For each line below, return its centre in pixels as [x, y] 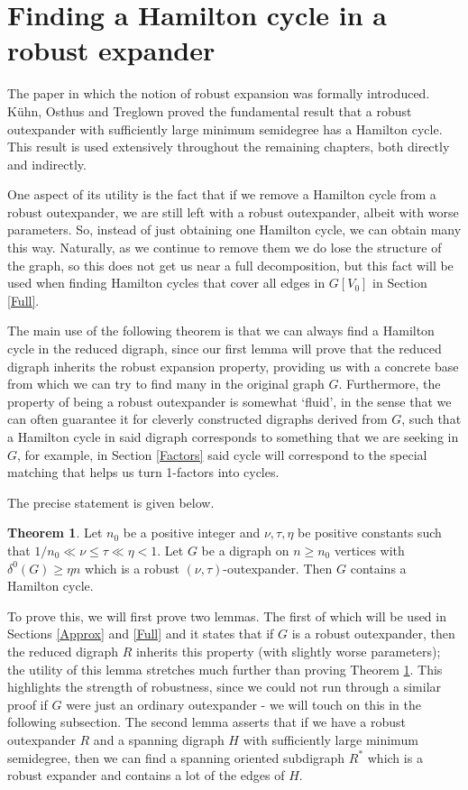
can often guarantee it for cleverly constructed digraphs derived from [197, 419]
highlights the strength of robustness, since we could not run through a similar [225, 687]
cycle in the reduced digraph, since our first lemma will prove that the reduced [225, 349]
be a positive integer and [192, 533]
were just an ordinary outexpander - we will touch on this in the [244, 704]
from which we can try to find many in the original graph [166, 384]
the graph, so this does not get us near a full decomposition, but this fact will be [230, 265]
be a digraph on [245, 550]
